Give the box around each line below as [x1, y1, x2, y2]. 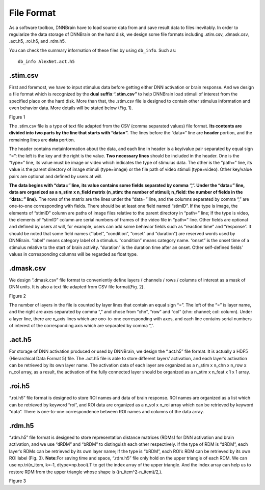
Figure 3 [9, 478, 26, 484]
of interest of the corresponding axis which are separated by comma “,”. [9, 323, 155, 329]
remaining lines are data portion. [9, 137, 76, 143]
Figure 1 [9, 114, 26, 120]
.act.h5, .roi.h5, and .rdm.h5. [9, 38, 66, 44]
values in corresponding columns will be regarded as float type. [9, 251, 138, 257]
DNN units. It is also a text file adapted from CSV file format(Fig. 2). [9, 284, 145, 290]
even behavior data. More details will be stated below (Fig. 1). [9, 105, 133, 111]
